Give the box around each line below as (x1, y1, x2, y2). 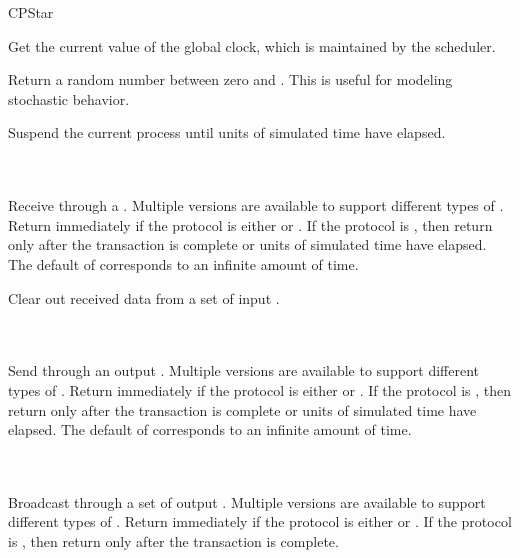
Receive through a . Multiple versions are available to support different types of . (8, 195, 504, 216)
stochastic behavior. (8, 88, 130, 109)
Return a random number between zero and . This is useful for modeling (8, 69, 453, 90)
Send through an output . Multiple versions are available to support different (8, 360, 480, 381)
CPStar (8, 2, 54, 22)
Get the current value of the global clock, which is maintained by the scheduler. (8, 35, 496, 56)
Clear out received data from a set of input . (8, 287, 280, 308)
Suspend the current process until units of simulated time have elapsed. (8, 122, 446, 143)
